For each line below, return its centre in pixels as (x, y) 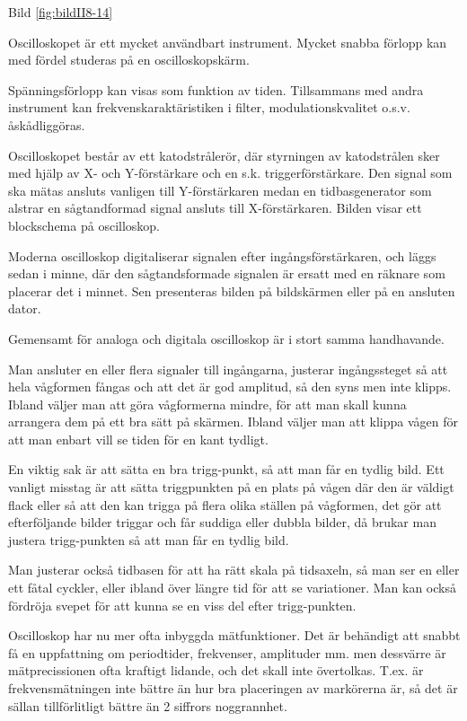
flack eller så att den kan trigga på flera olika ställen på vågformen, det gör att (225, 504)
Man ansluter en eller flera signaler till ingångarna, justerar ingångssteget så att (228, 369)
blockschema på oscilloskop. (84, 225)
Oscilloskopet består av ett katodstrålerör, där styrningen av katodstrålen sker (224, 155)
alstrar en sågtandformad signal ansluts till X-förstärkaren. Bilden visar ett (215, 208)
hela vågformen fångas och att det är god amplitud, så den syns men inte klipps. (230, 387)
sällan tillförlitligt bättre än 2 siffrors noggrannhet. (148, 705)
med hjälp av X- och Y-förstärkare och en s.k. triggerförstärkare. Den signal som (230, 173)
